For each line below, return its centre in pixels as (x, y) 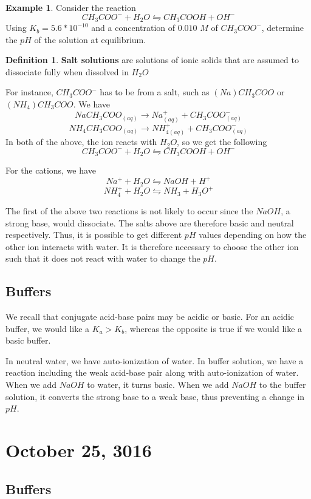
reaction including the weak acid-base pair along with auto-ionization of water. (152, 372)
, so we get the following (222, 142)
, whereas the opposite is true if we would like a (214, 328)
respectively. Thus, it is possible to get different (94, 235)
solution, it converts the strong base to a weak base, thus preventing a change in (155, 396)
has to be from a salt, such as (155, 92)
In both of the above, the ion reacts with (81, 142)
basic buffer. (28, 340)
